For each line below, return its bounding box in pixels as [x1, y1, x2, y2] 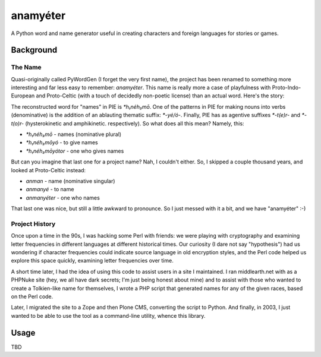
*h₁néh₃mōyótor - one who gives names [26, 147, 124, 154]
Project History [11, 220, 56, 228]
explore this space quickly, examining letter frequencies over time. [11, 257, 174, 264]
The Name [11, 63, 42, 71]
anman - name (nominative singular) [26, 178, 115, 184]
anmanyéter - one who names [26, 194, 100, 201]
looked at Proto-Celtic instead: [11, 166, 86, 173]
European [11, 92, 35, 99]
